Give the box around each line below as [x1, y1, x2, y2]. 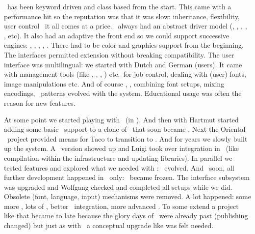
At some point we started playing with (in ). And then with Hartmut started [4, 114, 239, 124]
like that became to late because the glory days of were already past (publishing [4, 210, 248, 221]
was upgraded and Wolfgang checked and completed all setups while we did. [4, 181, 232, 192]
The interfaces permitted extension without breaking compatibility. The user [4, 49, 234, 59]
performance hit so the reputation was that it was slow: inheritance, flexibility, [4, 11, 240, 21]
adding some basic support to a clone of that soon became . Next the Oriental [4, 124, 246, 134]
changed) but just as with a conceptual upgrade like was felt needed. [4, 220, 214, 231]
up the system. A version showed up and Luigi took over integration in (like [4, 143, 239, 153]
